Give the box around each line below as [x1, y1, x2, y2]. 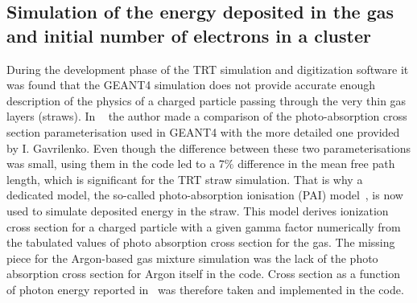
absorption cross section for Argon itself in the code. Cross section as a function [6, 265, 400, 282]
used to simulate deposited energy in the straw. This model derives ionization [6, 202, 389, 219]
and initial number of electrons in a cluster [6, 23, 371, 47]
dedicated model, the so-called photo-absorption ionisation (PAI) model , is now [6, 186, 403, 203]
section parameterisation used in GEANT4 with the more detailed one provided [6, 123, 400, 140]
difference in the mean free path [237, 155, 395, 172]
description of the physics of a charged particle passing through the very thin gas [6, 92, 407, 109]
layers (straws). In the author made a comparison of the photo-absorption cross [6, 108, 407, 125]
